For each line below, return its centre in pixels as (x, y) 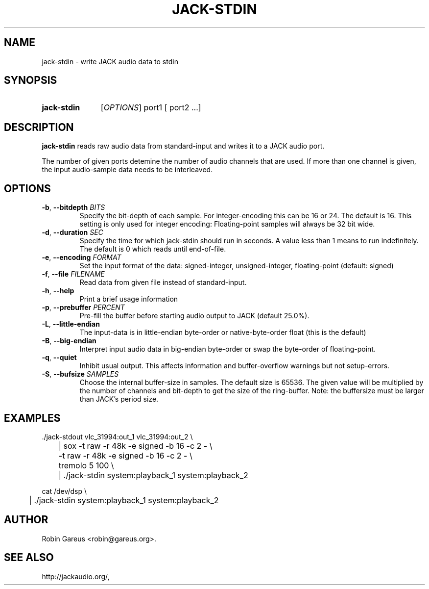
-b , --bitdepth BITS (73, 207)
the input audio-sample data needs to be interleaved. (127, 170)
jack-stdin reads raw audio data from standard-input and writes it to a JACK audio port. (183, 146)
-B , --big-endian (69, 341)
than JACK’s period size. (119, 399)
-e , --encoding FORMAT (82, 257)
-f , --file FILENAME (73, 274)
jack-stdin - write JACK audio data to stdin (110, 61)
